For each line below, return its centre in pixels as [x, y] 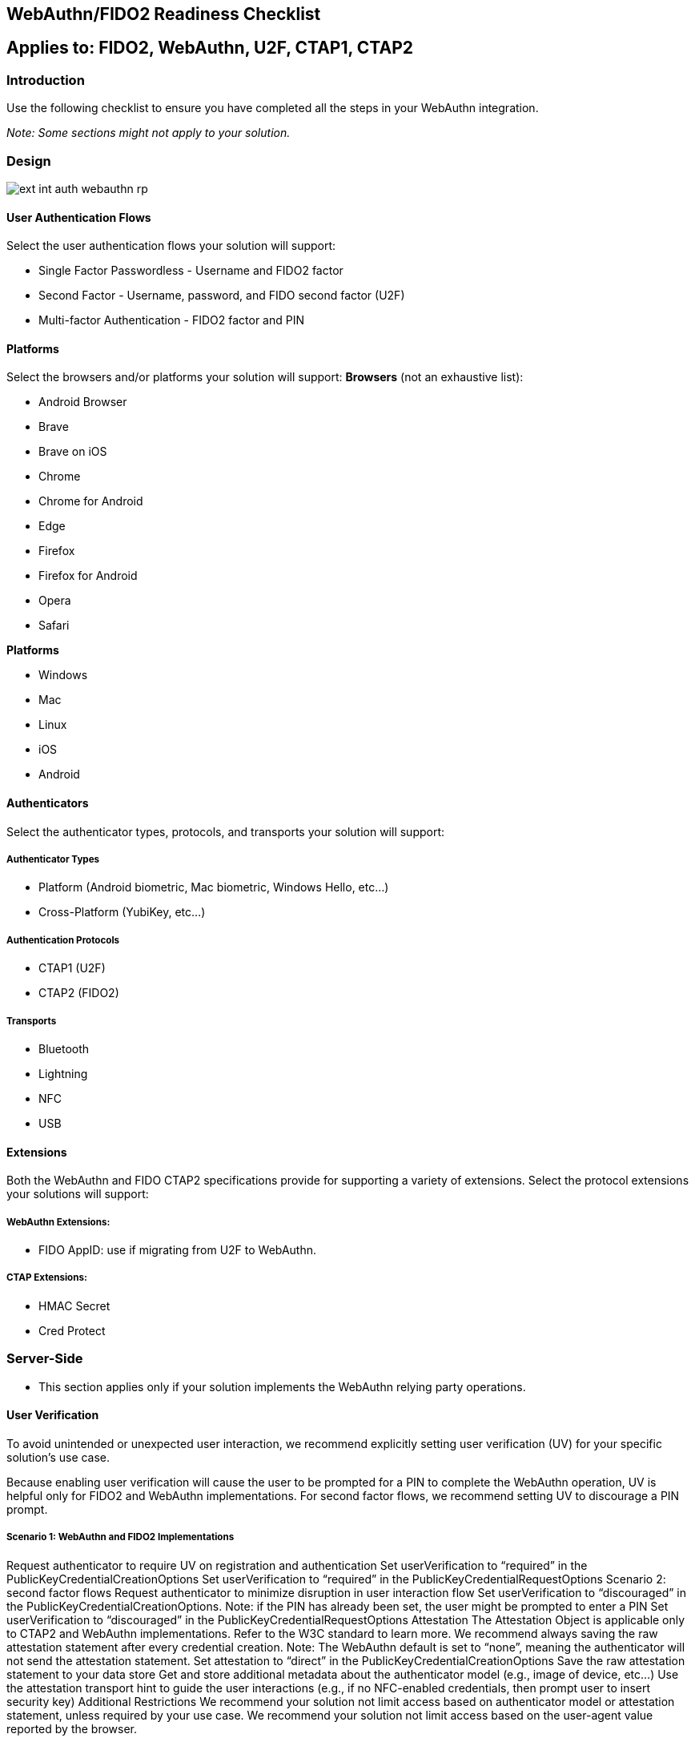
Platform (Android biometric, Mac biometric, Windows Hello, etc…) [214, 887]
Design [29, 161]
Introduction [46, 80]
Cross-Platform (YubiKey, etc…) [122, 912]
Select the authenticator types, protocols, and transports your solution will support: [226, 831]
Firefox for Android [88, 576]
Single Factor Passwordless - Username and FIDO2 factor [191, 271]
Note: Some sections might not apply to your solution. [149, 133]
